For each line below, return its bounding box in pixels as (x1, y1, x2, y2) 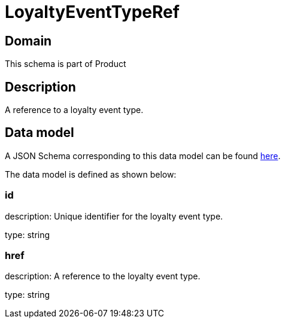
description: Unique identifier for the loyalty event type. (5, 211, 223, 221)
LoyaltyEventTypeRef (5, 2, 180, 22)
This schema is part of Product (5, 59, 126, 69)
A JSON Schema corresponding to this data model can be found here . (5, 150, 281, 161)
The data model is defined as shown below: (5, 169, 177, 179)
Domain (5, 33, 52, 48)
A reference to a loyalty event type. (5, 105, 144, 115)
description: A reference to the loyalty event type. (5, 271, 201, 282)
